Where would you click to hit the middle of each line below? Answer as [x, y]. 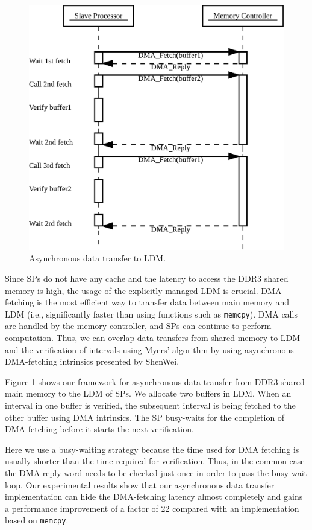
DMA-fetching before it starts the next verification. [99, 429]
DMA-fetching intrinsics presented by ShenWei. [92, 361]
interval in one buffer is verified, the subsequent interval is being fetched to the [150, 405]
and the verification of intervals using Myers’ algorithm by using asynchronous [149, 349]
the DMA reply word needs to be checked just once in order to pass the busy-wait [156, 472]
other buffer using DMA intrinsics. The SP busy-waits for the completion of [145, 417]
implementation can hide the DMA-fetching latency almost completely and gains [154, 496]
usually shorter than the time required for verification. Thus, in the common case [155, 461]
